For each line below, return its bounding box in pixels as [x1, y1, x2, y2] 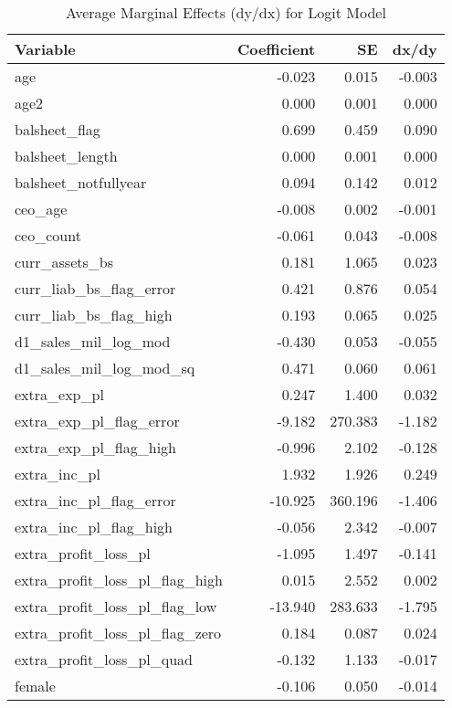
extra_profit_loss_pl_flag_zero [15, 622, 222, 643]
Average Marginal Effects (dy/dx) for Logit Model [65, 2, 386, 23]
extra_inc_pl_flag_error [15, 490, 176, 511]
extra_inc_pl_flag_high [15, 516, 173, 537]
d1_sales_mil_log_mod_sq [15, 357, 195, 378]
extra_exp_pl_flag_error [15, 410, 180, 431]
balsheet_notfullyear [15, 172, 147, 193]
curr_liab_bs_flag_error [15, 278, 176, 299]
